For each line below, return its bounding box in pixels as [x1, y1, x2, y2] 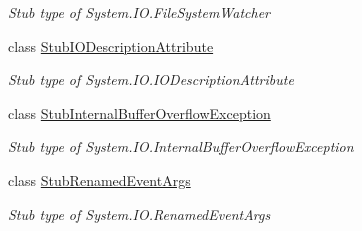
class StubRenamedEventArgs [8, 169, 191, 190]
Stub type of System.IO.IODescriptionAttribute [8, 69, 294, 90]
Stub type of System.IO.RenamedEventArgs [8, 203, 271, 224]
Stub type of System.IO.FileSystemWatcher [8, 2, 271, 22]
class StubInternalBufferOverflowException [8, 102, 271, 123]
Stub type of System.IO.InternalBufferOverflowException [8, 136, 354, 157]
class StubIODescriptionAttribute [8, 35, 214, 56]
